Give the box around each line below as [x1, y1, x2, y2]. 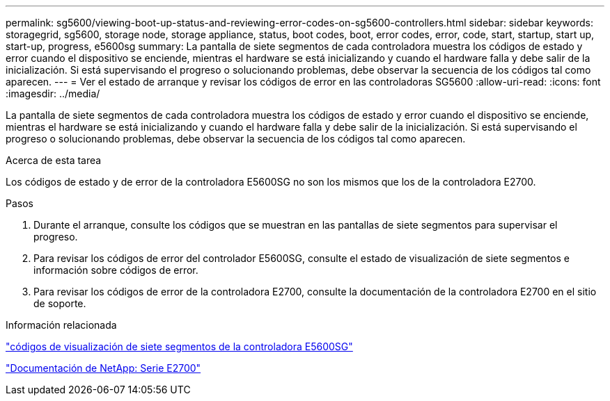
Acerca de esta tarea [6, 154, 102, 166]
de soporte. [33, 297, 86, 309]
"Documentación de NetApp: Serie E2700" [6, 362, 201, 374]
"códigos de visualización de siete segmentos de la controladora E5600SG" [6, 341, 353, 352]
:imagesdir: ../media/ [6, 88, 100, 99]
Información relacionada [6, 319, 117, 331]
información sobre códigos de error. [33, 264, 198, 276]
